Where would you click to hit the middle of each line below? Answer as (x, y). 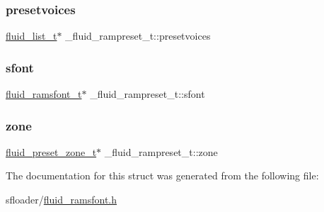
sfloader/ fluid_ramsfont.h (62, 200)
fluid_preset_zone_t (51, 151)
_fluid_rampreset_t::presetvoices (138, 36)
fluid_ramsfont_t (44, 94)
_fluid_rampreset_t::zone (161, 151)
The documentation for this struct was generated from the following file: (162, 175)
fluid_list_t (31, 36)
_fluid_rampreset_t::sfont (147, 94)
